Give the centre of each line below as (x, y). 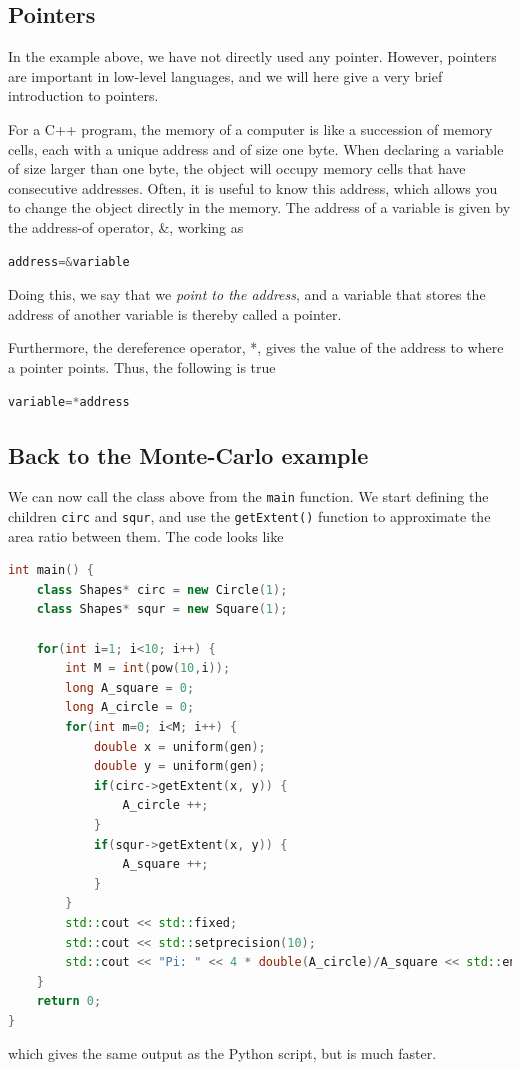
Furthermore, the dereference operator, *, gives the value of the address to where (256, 347)
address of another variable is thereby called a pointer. (175, 313)
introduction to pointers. (83, 95)
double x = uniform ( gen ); (179, 746)
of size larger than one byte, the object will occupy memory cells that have (237, 168)
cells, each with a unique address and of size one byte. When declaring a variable (256, 148)
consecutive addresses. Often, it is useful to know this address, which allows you (253, 187)
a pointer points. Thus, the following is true (142, 366)
